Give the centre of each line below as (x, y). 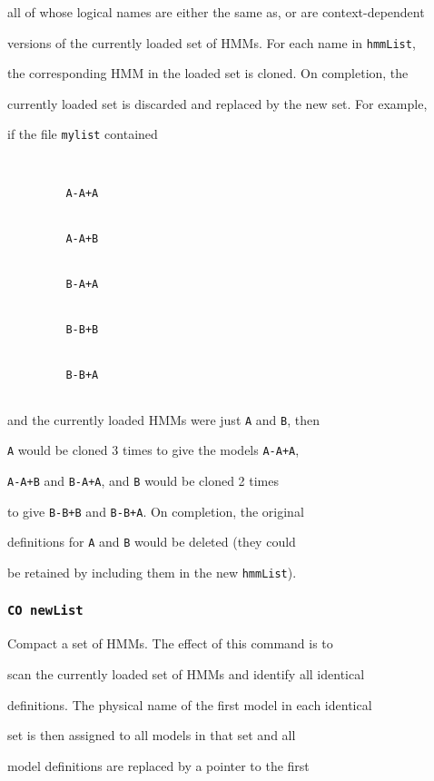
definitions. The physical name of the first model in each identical (190, 704)
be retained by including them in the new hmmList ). (152, 572)
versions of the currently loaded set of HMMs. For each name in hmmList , (212, 42)
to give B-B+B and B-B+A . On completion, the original (156, 511)
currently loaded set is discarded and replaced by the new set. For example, (217, 103)
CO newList (45, 611)
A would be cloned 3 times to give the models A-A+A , (153, 450)
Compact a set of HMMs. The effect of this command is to (170, 643)
